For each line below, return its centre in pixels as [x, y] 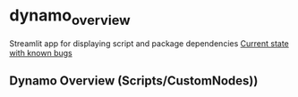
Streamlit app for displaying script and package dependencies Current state [149, 43]
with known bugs [41, 53]
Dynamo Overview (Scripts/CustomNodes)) [134, 81]
